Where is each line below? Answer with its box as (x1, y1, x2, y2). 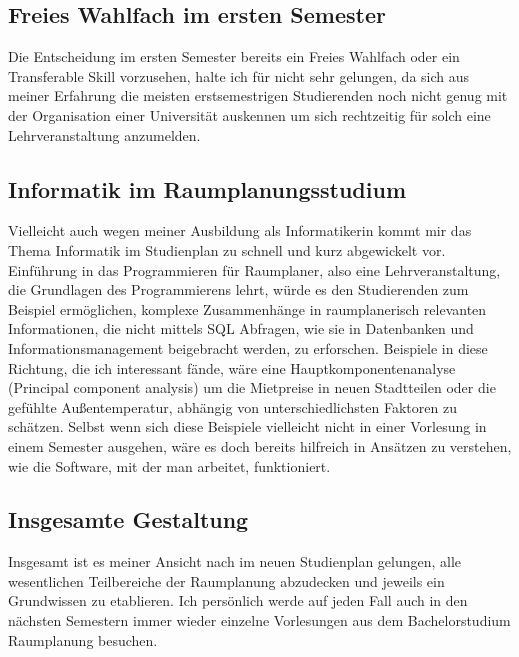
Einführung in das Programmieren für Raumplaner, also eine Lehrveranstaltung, (8, 259, 501, 280)
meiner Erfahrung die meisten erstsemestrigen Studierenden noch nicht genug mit (8, 85, 508, 106)
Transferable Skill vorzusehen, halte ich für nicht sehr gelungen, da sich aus (8, 65, 470, 86)
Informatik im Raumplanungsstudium (8, 173, 407, 204)
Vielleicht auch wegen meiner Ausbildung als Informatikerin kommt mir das (8, 220, 472, 241)
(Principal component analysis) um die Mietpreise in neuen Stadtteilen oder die (8, 377, 496, 398)
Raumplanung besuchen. (8, 629, 158, 650)
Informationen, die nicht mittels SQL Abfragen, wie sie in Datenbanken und (8, 318, 474, 339)
